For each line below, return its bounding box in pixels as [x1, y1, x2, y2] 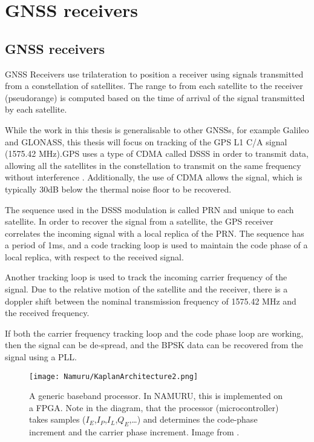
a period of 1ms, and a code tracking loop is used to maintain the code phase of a [5, 239, 308, 251]
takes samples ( [29, 413, 86, 426]
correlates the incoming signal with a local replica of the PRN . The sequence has [5, 226, 304, 239]
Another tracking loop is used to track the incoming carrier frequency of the [5, 271, 287, 283]
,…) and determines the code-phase [129, 413, 258, 426]
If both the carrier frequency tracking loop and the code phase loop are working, [5, 326, 304, 339]
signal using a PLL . [5, 351, 77, 363]
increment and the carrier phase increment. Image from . [29, 426, 240, 438]
